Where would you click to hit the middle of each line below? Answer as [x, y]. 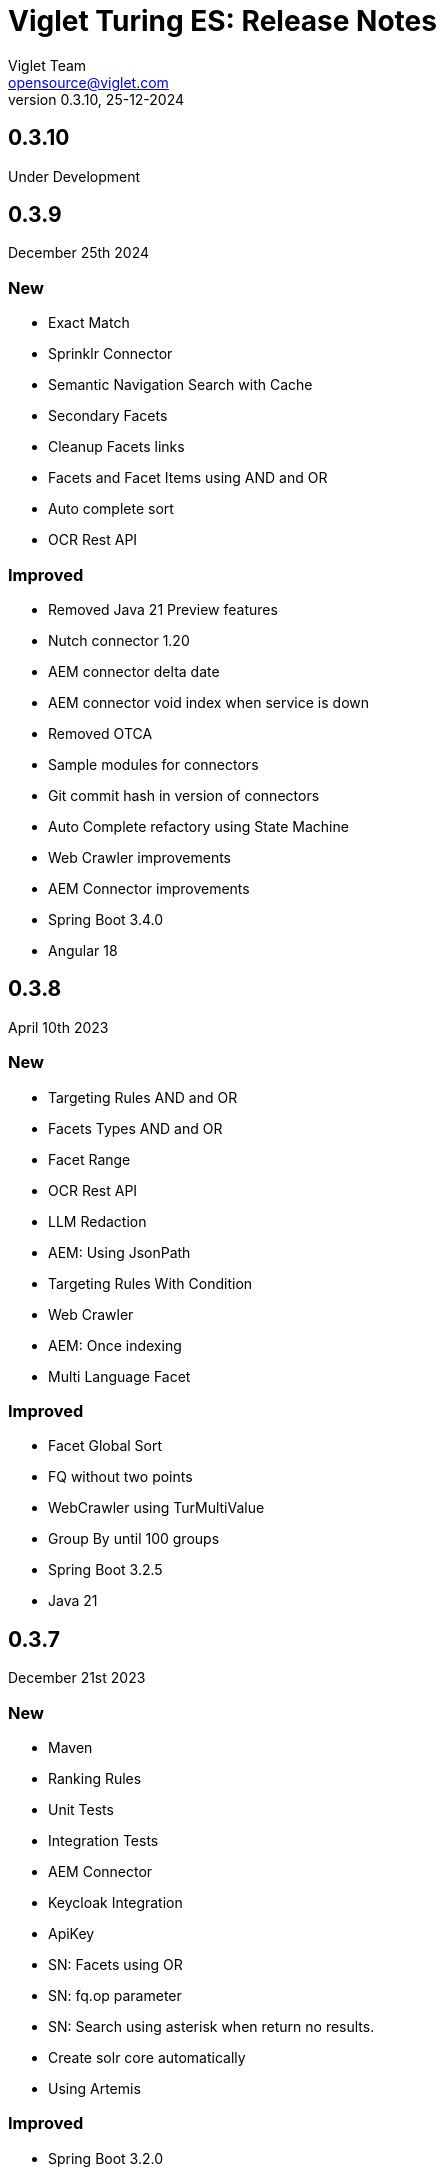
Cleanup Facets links [116, 447]
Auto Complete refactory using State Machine [198, 826]
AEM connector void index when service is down [209, 702]
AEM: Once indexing [115, 1345]
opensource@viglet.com [88, 82]
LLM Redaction [97, 1221]
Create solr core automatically [147, 2057]
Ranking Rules [95, 1778]
